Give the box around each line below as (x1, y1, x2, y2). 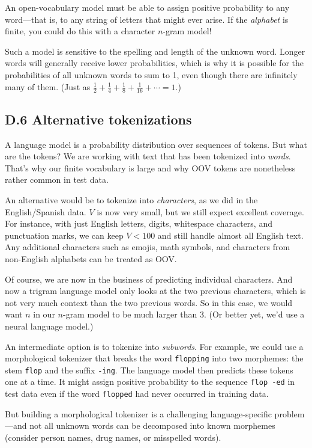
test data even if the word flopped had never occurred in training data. (5, 387, 269, 400)
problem (274, 407, 305, 420)
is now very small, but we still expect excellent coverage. (97, 205, 304, 218)
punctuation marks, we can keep (5, 229, 124, 241)
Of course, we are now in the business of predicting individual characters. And (5, 272, 293, 285)
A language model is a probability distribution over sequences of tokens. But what (5, 138, 307, 150)
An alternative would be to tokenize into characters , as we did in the (5, 193, 258, 206)
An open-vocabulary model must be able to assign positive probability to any (5, 1, 290, 13)
